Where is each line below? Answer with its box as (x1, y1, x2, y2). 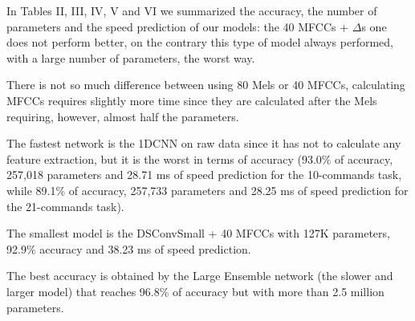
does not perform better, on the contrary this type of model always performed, (6, 34, 393, 51)
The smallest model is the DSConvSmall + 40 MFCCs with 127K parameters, (6, 225, 390, 242)
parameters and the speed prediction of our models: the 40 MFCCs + (6, 18, 349, 35)
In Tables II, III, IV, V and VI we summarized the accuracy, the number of (6, 2, 377, 18)
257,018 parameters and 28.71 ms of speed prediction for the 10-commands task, (6, 166, 402, 183)
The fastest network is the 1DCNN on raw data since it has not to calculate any (6, 135, 401, 152)
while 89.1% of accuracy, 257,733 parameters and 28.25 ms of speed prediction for (6, 181, 409, 198)
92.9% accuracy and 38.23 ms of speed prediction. (6, 240, 251, 257)
